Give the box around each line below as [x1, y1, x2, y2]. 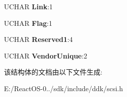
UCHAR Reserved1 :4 [4, 34, 73, 44]
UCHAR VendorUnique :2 [4, 50, 87, 60]
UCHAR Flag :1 [4, 18, 52, 28]
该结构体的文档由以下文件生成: [4, 67, 102, 77]
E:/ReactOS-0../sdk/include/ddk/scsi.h [4, 83, 123, 93]
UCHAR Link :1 [4, 1, 53, 11]
